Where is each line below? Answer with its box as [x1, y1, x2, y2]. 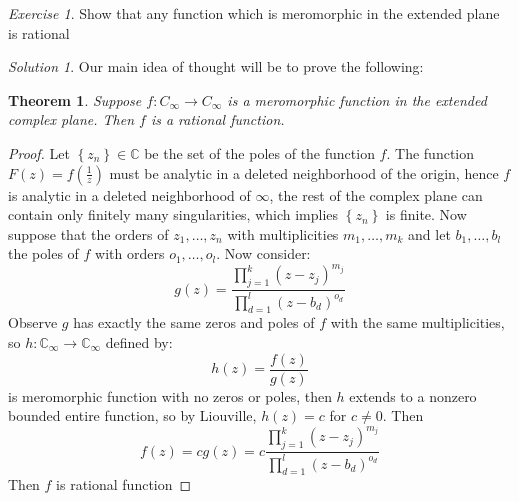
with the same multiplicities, [330, 312, 505, 333]
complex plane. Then [8, 109, 135, 130]
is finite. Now [385, 204, 467, 225]
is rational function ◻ [56, 474, 192, 495]
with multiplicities [227, 223, 339, 244]
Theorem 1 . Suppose [8, 89, 142, 110]
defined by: [105, 332, 173, 352]
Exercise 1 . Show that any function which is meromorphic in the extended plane [8, 3, 500, 23]
